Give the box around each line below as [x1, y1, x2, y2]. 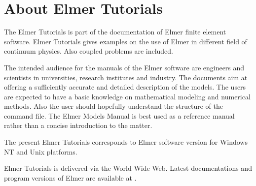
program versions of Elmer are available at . [4, 172, 137, 183]
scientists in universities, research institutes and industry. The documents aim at [4, 72, 248, 82]
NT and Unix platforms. [4, 146, 77, 156]
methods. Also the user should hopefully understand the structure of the [4, 101, 223, 111]
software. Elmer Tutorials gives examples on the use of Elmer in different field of [4, 36, 247, 46]
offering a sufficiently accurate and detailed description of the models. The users [4, 82, 246, 92]
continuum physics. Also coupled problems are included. [4, 46, 174, 56]
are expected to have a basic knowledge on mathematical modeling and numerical [4, 91, 251, 101]
